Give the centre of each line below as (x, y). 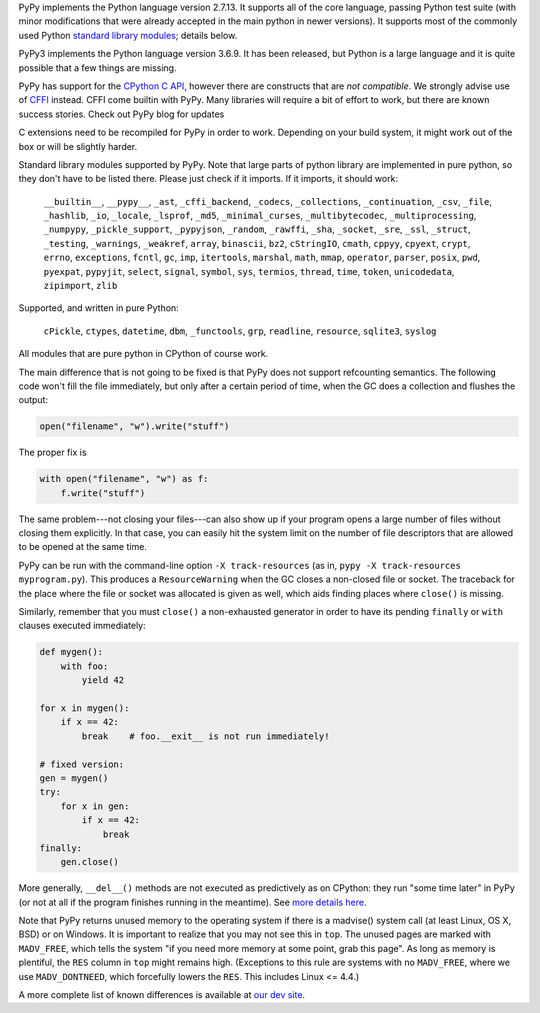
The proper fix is (52, 452)
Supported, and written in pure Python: (98, 308)
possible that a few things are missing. (97, 67)
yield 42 (103, 680)
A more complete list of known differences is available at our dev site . (161, 994)
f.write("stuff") (103, 493)
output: (33, 400)
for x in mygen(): (84, 708)
